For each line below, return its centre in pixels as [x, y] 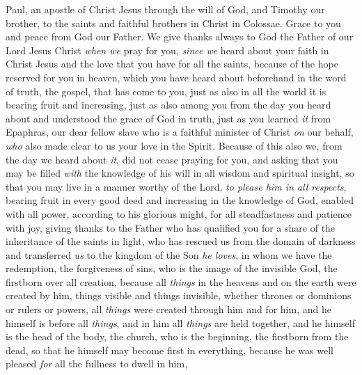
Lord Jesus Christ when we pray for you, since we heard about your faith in [167, 50]
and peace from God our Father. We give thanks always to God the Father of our [180, 37]
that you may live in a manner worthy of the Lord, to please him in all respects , [176, 186]
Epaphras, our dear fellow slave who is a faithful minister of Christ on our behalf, [180, 132]
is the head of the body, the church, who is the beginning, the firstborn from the [177, 336]
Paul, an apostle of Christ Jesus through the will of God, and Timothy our [165, 9]
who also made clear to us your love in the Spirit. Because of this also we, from [174, 145]
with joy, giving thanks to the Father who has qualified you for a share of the [171, 227]
